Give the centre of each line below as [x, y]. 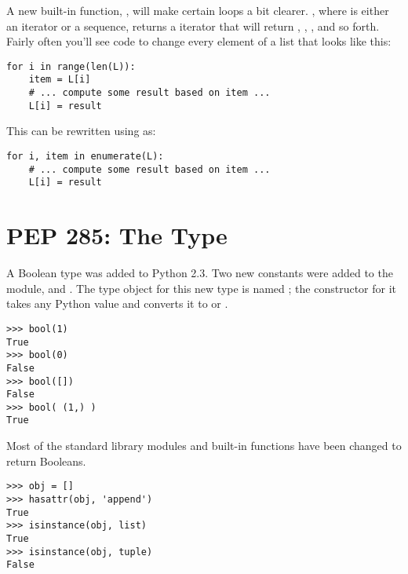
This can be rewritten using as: [81, 131]
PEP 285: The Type [117, 235]
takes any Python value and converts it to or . [117, 303]
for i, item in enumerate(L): [85, 156]
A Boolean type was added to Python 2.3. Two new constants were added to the [200, 273]
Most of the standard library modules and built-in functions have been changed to [204, 446]
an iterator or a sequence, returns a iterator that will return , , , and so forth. [193, 26]
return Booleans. [46, 461]
